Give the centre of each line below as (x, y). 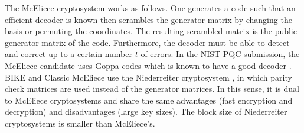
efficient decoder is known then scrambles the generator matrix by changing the (148, 19)
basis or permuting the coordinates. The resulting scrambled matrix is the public (151, 31)
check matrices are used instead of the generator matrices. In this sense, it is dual (152, 89)
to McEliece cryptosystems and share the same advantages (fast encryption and (149, 100)
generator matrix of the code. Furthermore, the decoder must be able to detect (147, 42)
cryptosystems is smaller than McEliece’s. (80, 123)
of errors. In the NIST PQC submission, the (220, 54)
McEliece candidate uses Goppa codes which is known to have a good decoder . (148, 65)
